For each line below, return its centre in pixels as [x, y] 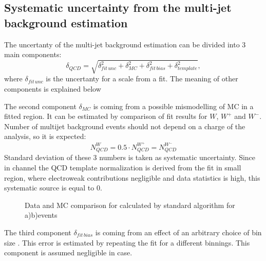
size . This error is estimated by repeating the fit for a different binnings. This [127, 242]
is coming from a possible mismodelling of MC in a [173, 106]
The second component [40, 106]
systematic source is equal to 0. [53, 188]
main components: [33, 54]
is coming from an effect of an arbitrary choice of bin [178, 232]
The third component [38, 232]
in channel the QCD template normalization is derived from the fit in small [123, 167]
